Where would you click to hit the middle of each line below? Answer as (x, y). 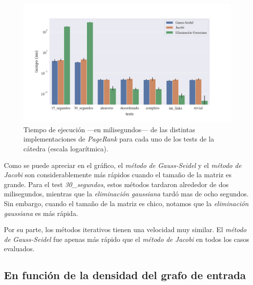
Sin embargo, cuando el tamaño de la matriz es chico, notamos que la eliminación (126, 203)
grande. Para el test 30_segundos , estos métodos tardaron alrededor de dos (116, 184)
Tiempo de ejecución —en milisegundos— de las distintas (109, 129)
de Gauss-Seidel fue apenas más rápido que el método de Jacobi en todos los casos (127, 239)
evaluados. (19, 249)
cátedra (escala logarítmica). (66, 148)
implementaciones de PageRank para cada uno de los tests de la (119, 139)
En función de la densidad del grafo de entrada (125, 275)
